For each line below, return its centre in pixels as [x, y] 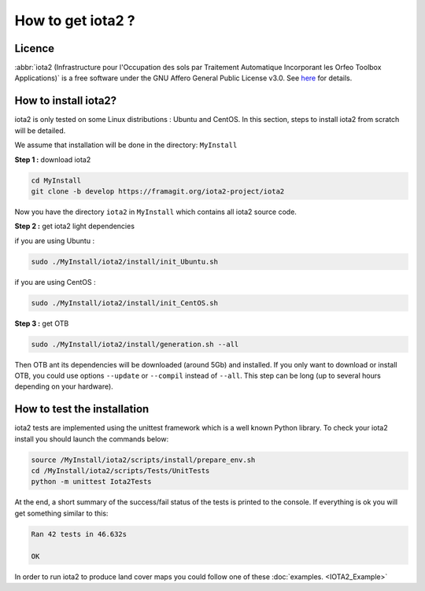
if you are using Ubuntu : [54, 241]
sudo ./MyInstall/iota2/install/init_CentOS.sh [124, 303]
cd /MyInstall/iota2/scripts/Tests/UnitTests [120, 471]
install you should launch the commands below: [92, 439]
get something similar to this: [61, 513]
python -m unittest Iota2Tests [92, 482]
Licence [35, 48]
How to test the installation [82, 409]
